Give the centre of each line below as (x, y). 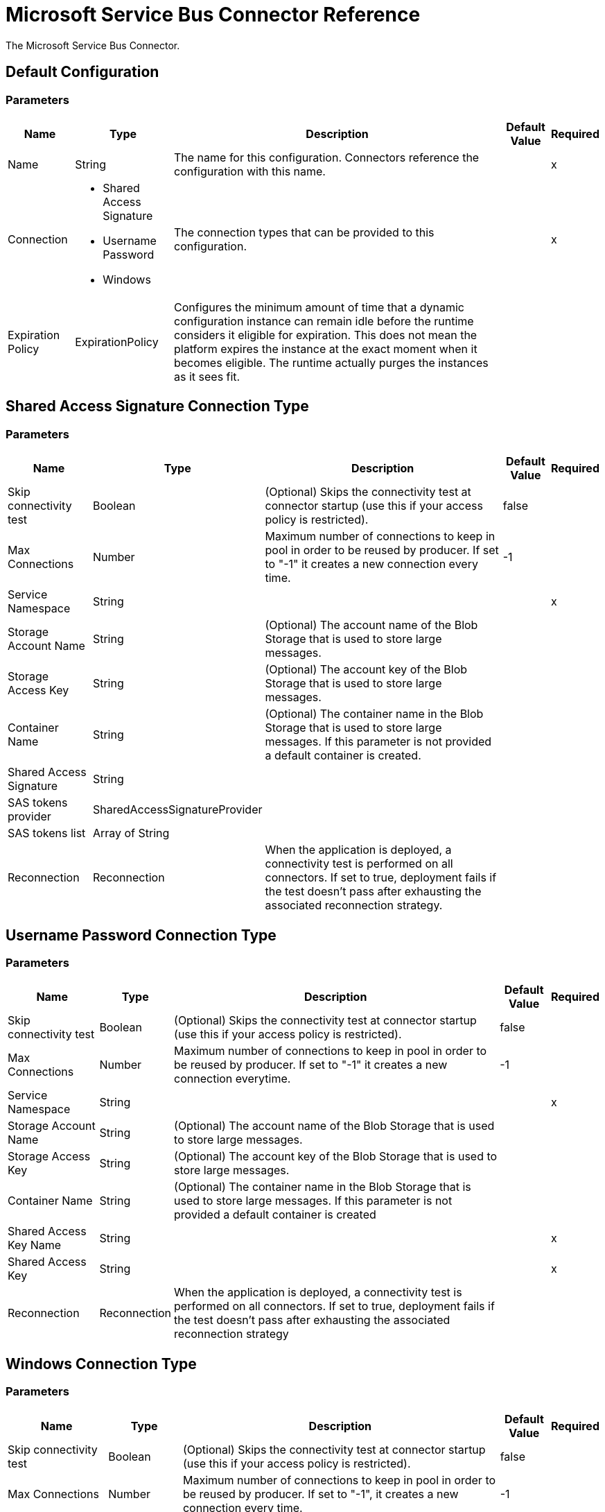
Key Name (35, 1245)
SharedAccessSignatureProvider (177, 810)
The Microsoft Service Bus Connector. (93, 45)
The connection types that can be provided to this (304, 232)
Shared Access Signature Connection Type (157, 406)
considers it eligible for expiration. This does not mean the (325, 335)
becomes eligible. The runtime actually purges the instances (331, 362)
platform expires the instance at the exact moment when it (325, 349)
